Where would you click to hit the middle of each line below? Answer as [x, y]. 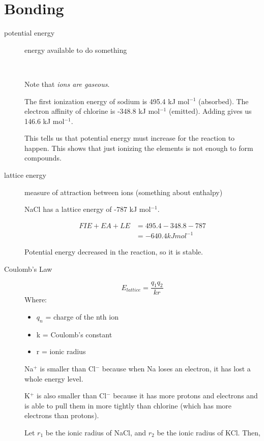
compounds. [43, 158]
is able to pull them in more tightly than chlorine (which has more [128, 405]
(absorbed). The [224, 101]
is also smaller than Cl [71, 396]
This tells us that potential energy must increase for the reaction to [130, 138]
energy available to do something [76, 50]
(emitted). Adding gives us [210, 111]
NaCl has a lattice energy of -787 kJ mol [88, 209]
